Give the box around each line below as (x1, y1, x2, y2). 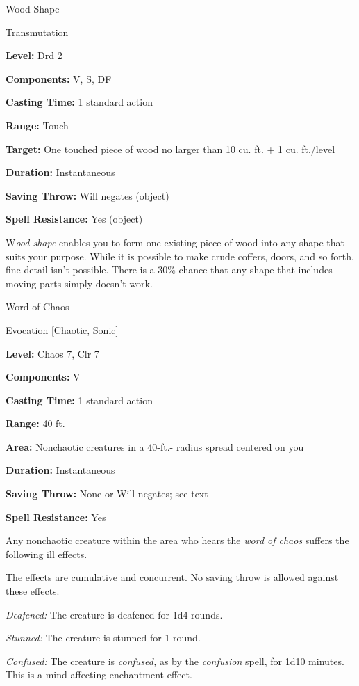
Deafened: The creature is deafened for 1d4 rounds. (6, 607, 223, 621)
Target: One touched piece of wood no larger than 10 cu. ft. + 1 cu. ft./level (6, 141, 335, 156)
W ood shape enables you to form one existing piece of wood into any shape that (6, 234, 344, 249)
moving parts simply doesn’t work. (6, 276, 153, 290)
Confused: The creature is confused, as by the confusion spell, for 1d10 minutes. (6, 653, 344, 668)
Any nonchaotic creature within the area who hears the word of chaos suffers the (6, 533, 349, 548)
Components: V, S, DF (6, 71, 112, 86)
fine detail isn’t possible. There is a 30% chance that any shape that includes (6, 262, 333, 277)
